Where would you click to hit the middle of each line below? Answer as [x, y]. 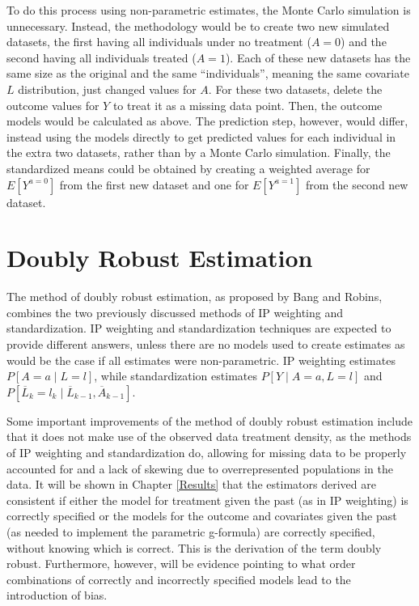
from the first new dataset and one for [154, 184]
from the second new [357, 184]
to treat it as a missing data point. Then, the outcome [248, 105]
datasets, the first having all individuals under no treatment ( [159, 42]
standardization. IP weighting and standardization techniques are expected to [199, 328]
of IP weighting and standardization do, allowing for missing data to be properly [207, 452]
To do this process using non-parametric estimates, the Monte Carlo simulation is [209, 10]
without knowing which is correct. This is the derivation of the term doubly [194, 547]
